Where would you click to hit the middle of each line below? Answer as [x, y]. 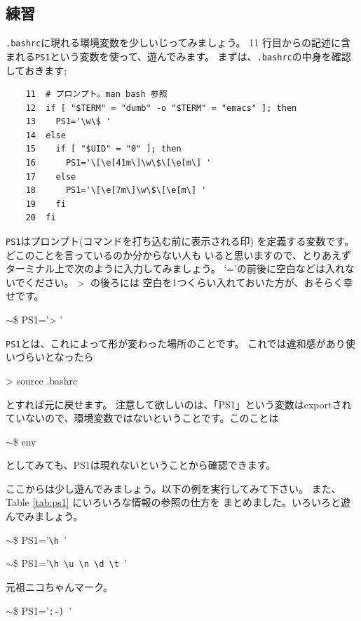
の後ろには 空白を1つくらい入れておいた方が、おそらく [217, 282]
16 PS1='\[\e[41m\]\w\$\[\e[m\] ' [118, 163]
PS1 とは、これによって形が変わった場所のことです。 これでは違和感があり [176, 343]
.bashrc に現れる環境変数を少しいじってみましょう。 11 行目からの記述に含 [178, 42]
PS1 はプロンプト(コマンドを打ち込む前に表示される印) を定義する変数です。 [180, 241]
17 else [51, 176]
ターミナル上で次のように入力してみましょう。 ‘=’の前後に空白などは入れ [176, 268]
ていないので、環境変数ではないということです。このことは [142, 418]
